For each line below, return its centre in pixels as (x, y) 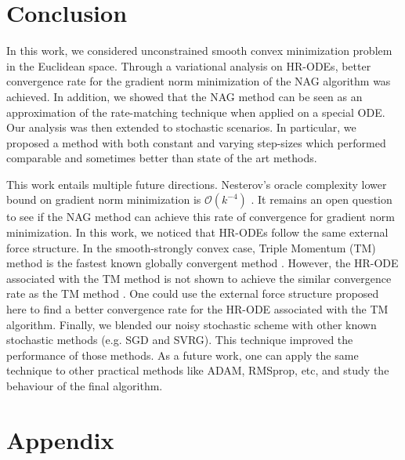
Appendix (60, 439)
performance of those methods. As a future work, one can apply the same (183, 355)
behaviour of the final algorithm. (85, 386)
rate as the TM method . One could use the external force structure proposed (193, 293)
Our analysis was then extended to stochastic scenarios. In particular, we (181, 127)
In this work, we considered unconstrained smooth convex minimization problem (199, 51)
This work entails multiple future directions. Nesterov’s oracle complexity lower (197, 184)
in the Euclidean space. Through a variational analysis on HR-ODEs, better (189, 65)
